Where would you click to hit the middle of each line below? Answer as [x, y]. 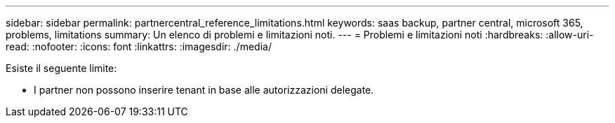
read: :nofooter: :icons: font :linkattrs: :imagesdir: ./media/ [139, 46]
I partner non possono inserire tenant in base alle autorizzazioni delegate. [204, 90]
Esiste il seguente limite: [61, 68]
